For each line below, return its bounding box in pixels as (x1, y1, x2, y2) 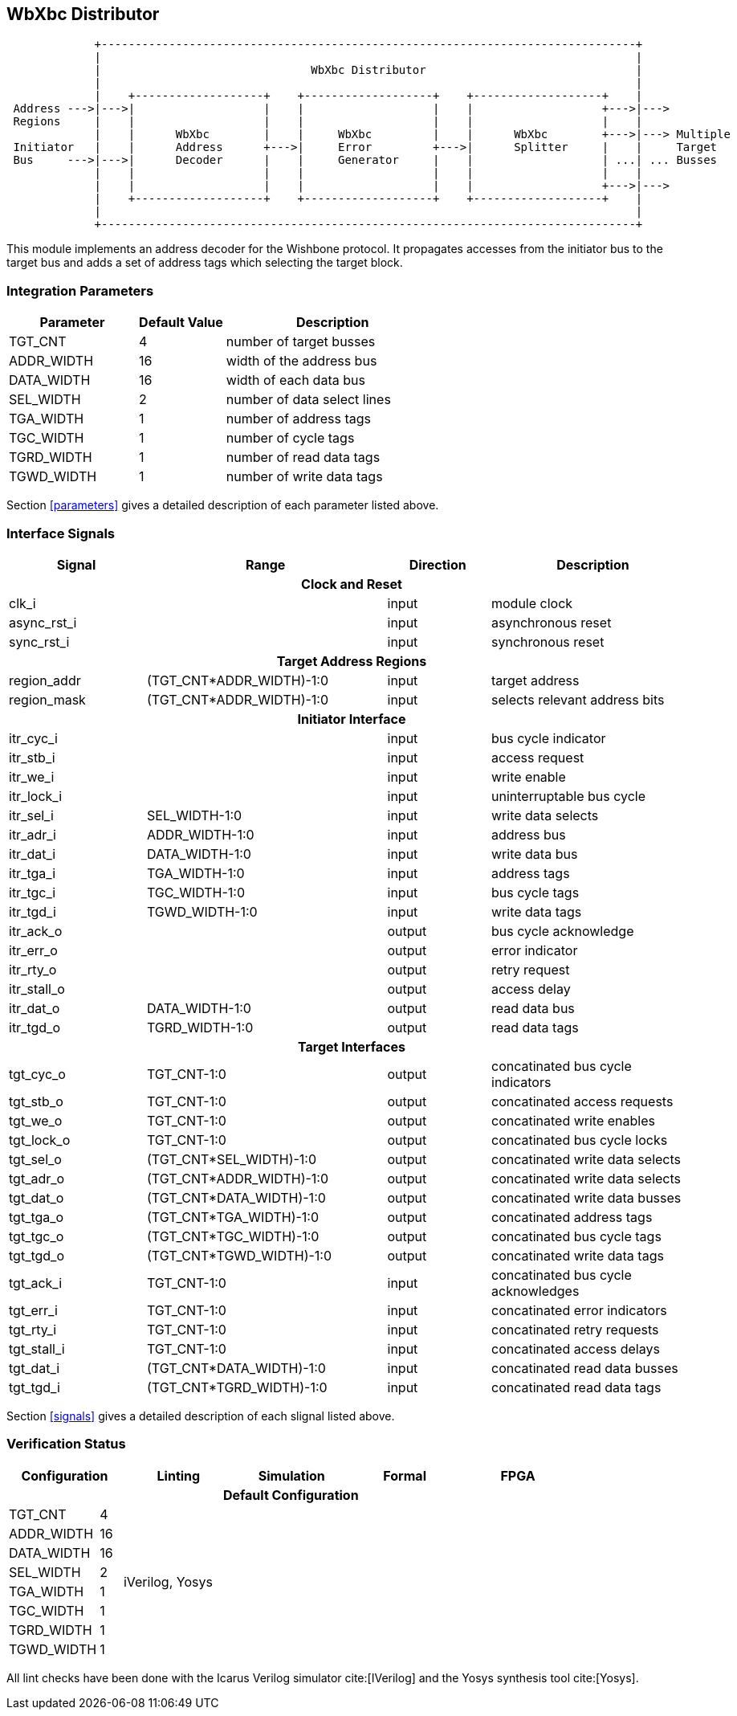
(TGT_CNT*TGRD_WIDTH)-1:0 (147, 1379, 328, 1395)
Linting (157, 1467, 201, 1484)
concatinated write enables (491, 1112, 655, 1129)
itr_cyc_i (9, 729, 58, 746)
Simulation (258, 1467, 325, 1484)
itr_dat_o (9, 999, 60, 1016)
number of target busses (226, 333, 376, 350)
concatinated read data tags (491, 1379, 662, 1395)
